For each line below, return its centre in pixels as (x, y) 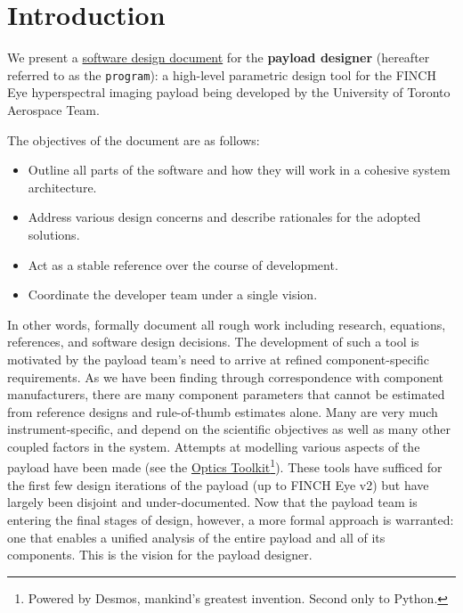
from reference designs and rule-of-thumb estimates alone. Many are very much (223, 411)
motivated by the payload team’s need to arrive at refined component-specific (218, 359)
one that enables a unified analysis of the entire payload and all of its (196, 537)
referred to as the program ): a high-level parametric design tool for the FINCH (222, 74)
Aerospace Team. (53, 109)
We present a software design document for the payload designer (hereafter (219, 57)
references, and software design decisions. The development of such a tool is (213, 342)
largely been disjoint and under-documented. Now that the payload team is (212, 502)
